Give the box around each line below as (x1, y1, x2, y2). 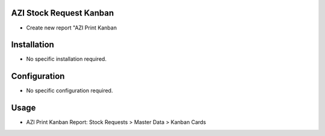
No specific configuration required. (26, 87, 113, 94)
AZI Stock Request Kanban (11, 8, 114, 18)
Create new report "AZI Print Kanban (26, 24, 117, 31)
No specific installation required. (26, 55, 107, 63)
